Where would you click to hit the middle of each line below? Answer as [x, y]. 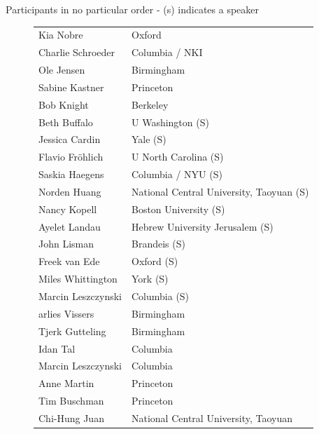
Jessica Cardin [70, 139]
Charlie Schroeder [77, 52]
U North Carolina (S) [178, 157]
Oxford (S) [155, 261]
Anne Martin [66, 383]
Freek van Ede [69, 261]
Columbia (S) [161, 296]
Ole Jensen [62, 70]
